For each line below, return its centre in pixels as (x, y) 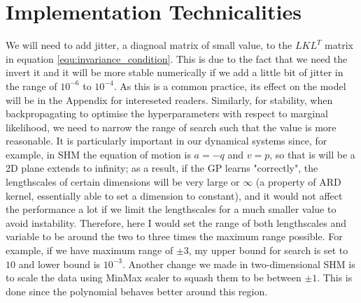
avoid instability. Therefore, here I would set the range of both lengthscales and (176, 222)
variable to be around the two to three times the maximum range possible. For (174, 236)
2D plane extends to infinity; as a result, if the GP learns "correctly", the (162, 168)
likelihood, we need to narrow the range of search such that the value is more (171, 127)
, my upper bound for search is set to (268, 250)
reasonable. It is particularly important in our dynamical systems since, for (167, 141)
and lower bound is (59, 264)
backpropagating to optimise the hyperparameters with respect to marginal (167, 113)
